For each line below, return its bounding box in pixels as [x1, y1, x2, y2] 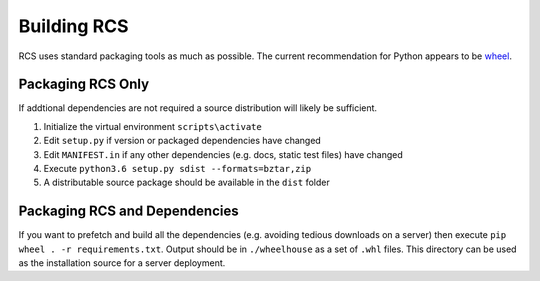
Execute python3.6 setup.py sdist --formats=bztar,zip [43, 163, 312, 175]
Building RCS [18, 15, 129, 37]
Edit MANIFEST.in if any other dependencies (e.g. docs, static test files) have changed [43, 148, 404, 160]
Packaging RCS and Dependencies [18, 203, 239, 220]
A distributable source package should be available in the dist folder [43, 176, 330, 189]
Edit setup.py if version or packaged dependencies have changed [43, 135, 322, 147]
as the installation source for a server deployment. [18, 257, 226, 269]
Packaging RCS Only [18, 76, 150, 93]
